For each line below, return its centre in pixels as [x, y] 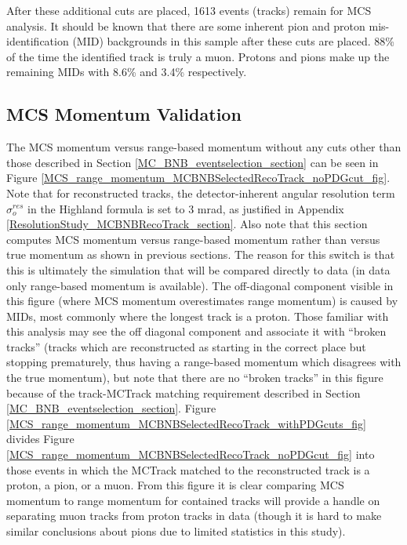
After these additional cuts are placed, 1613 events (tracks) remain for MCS [189, 10]
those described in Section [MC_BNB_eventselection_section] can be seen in [193, 162]
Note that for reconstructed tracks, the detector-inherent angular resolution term [201, 193]
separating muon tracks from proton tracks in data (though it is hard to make [194, 516]
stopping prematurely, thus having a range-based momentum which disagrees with [204, 362]
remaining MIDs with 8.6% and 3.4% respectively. [127, 72]
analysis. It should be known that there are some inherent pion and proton [186, 25]
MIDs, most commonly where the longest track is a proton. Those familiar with [198, 316]
